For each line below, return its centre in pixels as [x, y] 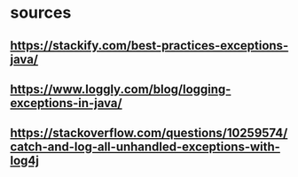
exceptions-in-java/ [66, 103]
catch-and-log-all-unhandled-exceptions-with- [145, 147]
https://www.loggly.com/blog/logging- [121, 89]
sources [41, 13]
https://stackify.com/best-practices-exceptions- [149, 46]
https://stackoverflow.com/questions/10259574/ [149, 133]
